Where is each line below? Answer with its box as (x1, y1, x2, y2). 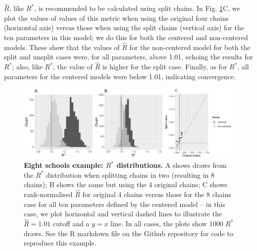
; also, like (12, 61, 43, 72)
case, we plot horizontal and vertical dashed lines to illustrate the (24, 208, 222, 219)
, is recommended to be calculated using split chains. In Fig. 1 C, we (34, 3, 240, 13)
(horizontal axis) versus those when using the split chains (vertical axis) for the (4, 22, 244, 33)
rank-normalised (24, 189, 73, 200)
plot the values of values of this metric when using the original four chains (4, 12, 229, 23)
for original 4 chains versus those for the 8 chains (82, 189, 231, 200)
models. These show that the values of (4, 42, 120, 52)
